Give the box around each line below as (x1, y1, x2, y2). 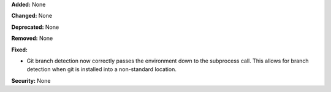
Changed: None (11, 12, 52, 20)
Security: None (11, 77, 51, 84)
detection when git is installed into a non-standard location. (26, 66, 177, 73)
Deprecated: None (11, 23, 59, 31)
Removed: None (11, 34, 53, 42)
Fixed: (11, 46, 28, 53)
